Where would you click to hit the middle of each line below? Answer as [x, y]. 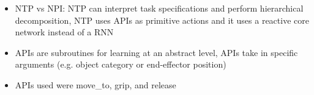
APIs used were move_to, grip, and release [95, 84]
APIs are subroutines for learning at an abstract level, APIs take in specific [156, 52]
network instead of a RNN [64, 32]
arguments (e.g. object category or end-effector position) [121, 64]
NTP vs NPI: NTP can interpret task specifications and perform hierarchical [159, 8]
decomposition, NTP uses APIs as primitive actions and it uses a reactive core [162, 20]
